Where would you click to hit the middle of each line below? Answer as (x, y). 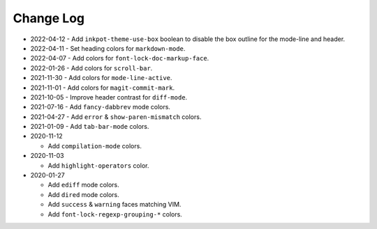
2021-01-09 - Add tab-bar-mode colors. (90, 127)
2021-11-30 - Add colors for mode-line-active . (101, 78)
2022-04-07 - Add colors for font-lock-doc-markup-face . (120, 58)
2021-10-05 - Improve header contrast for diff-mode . (109, 97)
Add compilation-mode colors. (95, 145)
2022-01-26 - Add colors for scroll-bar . (91, 68)
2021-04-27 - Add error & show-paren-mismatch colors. (116, 117)
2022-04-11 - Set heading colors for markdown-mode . (108, 48)
